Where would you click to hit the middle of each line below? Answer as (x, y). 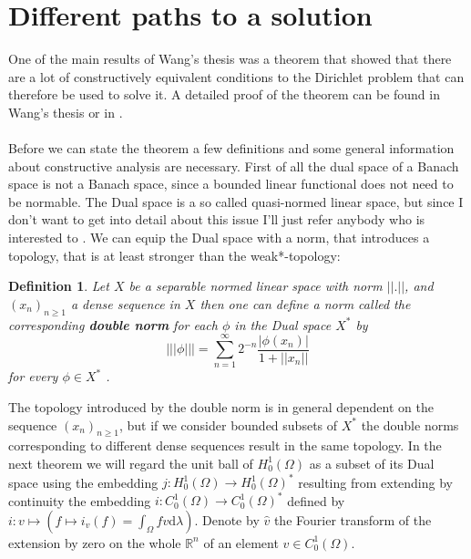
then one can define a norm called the (305, 303)
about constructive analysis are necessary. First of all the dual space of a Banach (234, 166)
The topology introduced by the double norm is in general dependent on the (221, 406)
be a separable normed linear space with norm (256, 286)
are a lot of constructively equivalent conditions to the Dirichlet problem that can (236, 76)
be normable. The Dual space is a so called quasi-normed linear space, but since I (236, 201)
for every (33, 376)
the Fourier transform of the (353, 519)
